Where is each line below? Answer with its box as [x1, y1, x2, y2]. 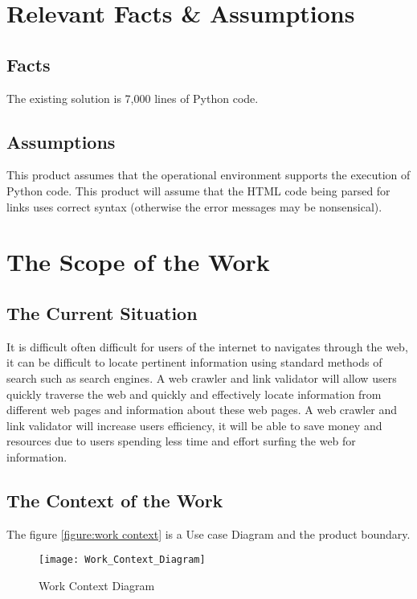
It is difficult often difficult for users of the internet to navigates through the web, [6, 338, 408, 355]
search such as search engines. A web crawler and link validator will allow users [6, 369, 397, 386]
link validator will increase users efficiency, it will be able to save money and [6, 416, 382, 433]
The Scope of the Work [6, 245, 270, 278]
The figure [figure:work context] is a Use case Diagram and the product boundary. [6, 525, 411, 542]
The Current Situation [6, 300, 198, 325]
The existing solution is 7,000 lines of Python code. [6, 89, 259, 106]
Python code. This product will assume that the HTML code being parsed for [6, 182, 390, 199]
